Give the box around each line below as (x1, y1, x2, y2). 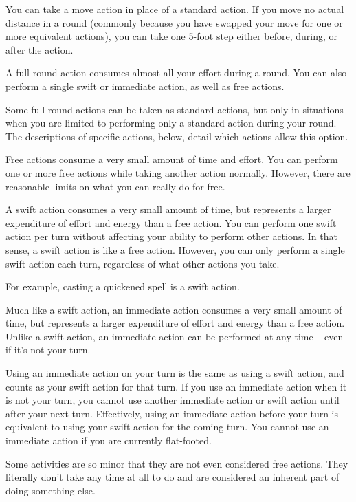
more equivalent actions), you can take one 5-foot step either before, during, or (5, 29, 337, 43)
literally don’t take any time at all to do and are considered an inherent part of (5, 470, 340, 484)
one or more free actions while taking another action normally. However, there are (5, 165, 351, 179)
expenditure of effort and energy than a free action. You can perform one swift (5, 215, 337, 230)
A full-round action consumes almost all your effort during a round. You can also (5, 65, 347, 80)
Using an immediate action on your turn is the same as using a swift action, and (5, 366, 344, 380)
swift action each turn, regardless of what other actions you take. (5, 256, 280, 270)
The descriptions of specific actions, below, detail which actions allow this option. (5, 129, 348, 143)
